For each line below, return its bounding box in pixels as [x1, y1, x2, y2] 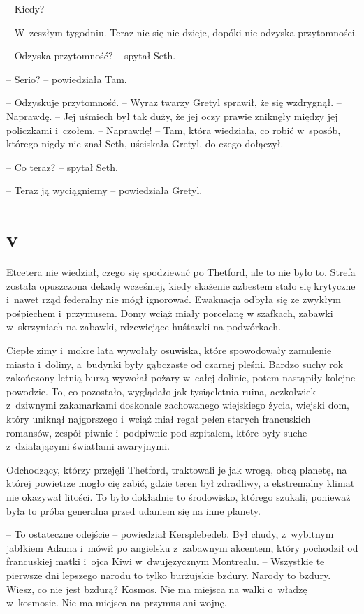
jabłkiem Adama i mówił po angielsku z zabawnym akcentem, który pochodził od [6, 540, 358, 555]
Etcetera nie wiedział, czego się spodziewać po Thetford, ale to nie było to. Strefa [6, 265, 356, 279]
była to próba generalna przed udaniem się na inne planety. [6, 503, 261, 518]
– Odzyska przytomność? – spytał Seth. [6, 48, 176, 63]
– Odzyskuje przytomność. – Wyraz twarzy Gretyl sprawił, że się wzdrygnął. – [6, 95, 342, 110]
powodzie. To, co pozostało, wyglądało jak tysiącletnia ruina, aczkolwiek [6, 383, 316, 398]
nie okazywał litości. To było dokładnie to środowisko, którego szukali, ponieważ [6, 489, 351, 504]
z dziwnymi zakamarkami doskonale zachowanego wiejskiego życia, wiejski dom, [6, 397, 349, 412]
